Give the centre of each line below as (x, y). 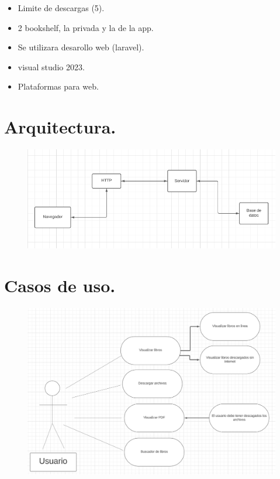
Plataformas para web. (58, 86)
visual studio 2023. (51, 66)
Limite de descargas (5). (61, 8)
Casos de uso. (60, 285)
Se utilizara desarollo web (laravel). (81, 47)
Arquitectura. (60, 127)
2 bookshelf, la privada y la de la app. (86, 27)
